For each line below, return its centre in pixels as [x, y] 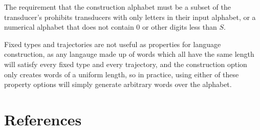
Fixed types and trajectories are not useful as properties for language [113, 44]
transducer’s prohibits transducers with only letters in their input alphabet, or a [130, 17]
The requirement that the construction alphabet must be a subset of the [117, 7]
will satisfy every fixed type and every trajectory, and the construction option [126, 64]
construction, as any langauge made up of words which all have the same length [129, 54]
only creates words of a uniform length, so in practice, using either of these [122, 74]
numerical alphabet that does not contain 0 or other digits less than [111, 27]
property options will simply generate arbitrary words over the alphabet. [118, 84]
